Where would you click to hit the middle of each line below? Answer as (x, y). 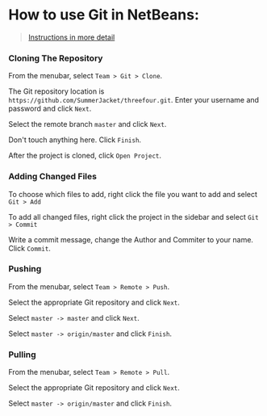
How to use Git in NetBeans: (104, 15)
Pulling (22, 355)
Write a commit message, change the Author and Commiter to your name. (131, 239)
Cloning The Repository (56, 58)
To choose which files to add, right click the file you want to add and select (133, 194)
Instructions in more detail (71, 37)
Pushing (25, 269)
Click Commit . (29, 248)
